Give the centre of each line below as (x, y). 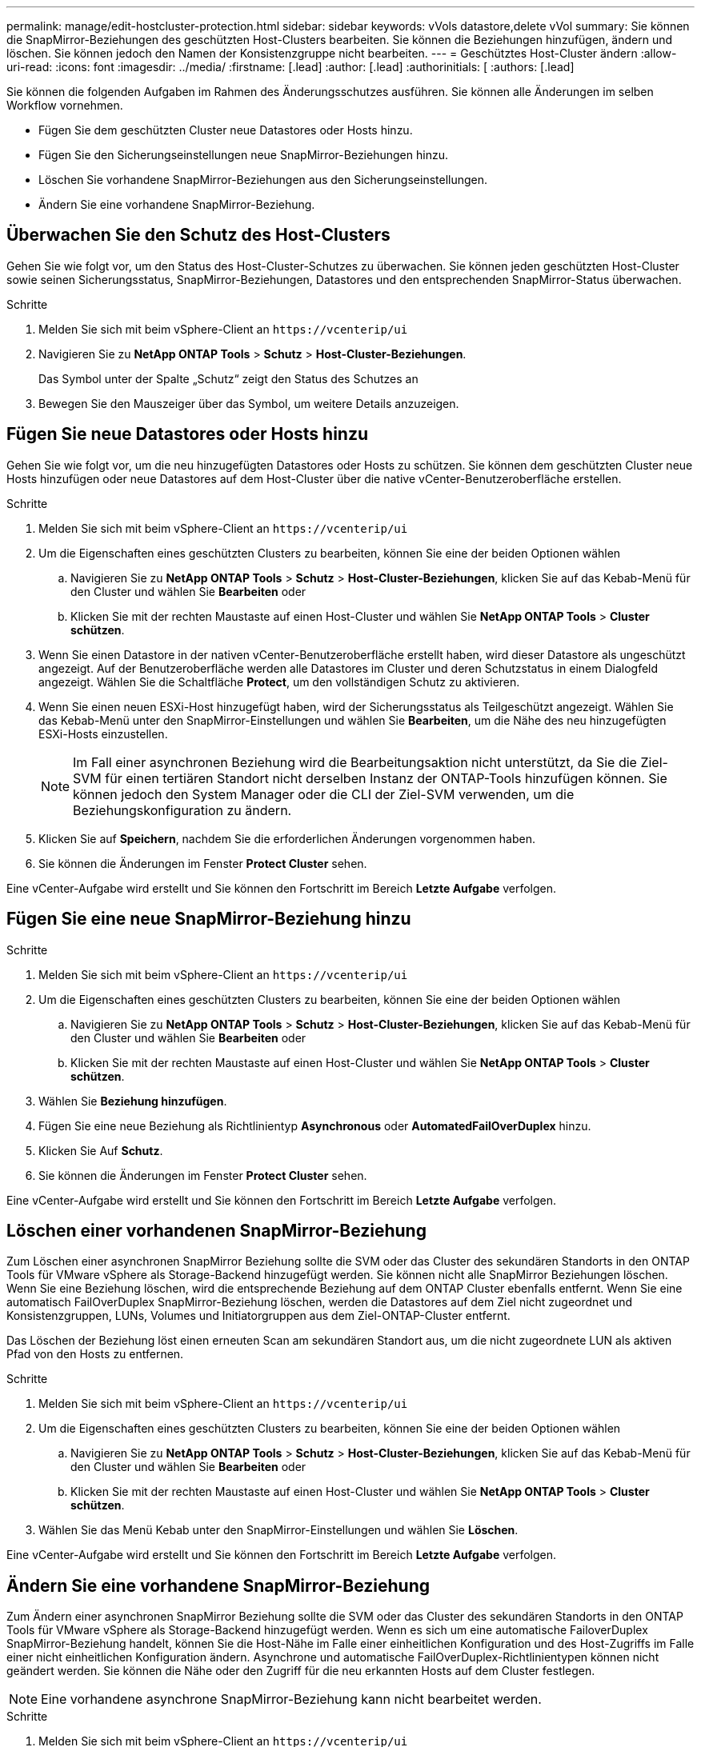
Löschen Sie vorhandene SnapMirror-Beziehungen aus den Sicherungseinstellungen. (263, 180)
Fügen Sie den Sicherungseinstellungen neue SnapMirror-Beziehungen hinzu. (243, 155)
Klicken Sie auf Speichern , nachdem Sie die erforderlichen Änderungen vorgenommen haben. (287, 838)
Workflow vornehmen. (65, 105)
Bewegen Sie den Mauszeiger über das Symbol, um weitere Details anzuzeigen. (249, 403)
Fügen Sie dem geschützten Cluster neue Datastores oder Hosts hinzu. (226, 130)
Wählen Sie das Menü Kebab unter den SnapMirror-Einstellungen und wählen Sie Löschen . (278, 1530)
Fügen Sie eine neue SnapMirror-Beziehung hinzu (209, 919)
